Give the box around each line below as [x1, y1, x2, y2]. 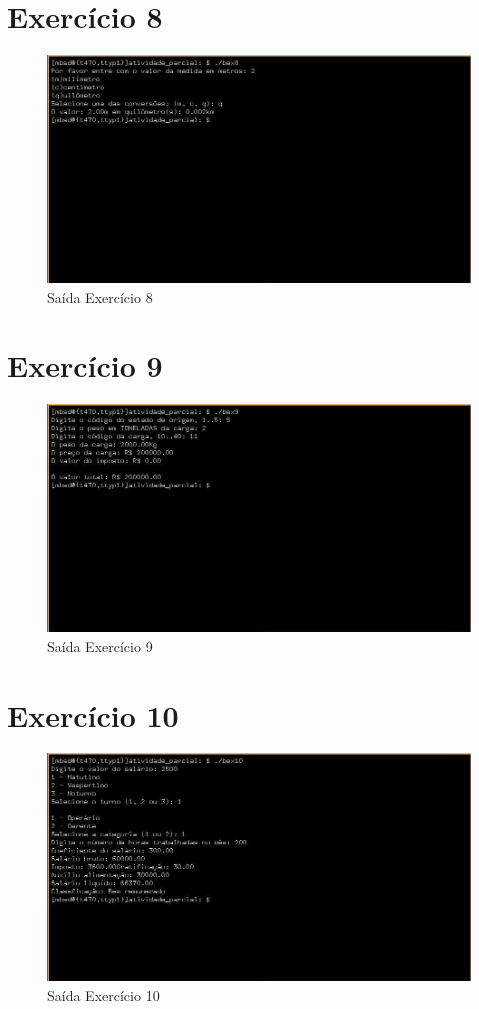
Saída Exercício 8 [47, 286, 153, 307]
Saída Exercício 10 [47, 984, 160, 1005]
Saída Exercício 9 [47, 635, 153, 656]
